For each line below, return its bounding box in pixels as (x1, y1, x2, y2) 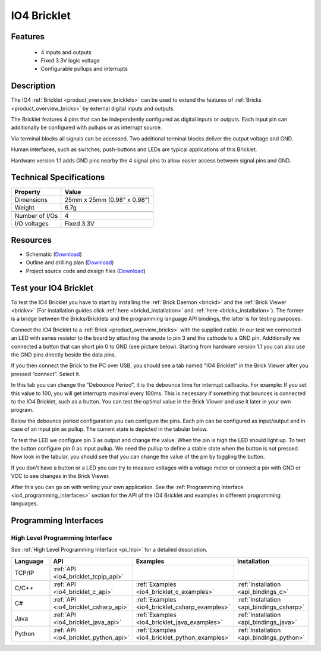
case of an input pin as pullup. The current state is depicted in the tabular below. (11, 425, 208, 433)
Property (14, 187, 41, 196)
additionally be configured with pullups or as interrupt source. (11, 124, 162, 131)
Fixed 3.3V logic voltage (40, 57, 100, 64)
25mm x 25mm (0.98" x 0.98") (64, 195, 150, 204)
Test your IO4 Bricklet (11, 283, 93, 293)
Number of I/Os (14, 211, 58, 220)
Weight (14, 203, 35, 211)
